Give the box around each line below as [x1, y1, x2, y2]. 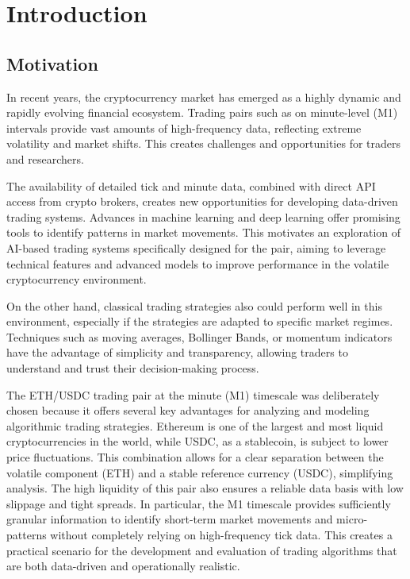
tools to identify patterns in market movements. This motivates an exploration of [6, 224, 401, 241]
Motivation [6, 51, 98, 75]
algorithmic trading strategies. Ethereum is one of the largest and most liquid [6, 417, 384, 434]
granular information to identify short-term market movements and [6, 511, 333, 527]
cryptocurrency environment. [6, 271, 147, 288]
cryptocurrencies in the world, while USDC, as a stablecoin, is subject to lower [6, 433, 389, 450]
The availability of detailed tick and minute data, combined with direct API [6, 177, 376, 194]
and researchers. [6, 150, 84, 167]
